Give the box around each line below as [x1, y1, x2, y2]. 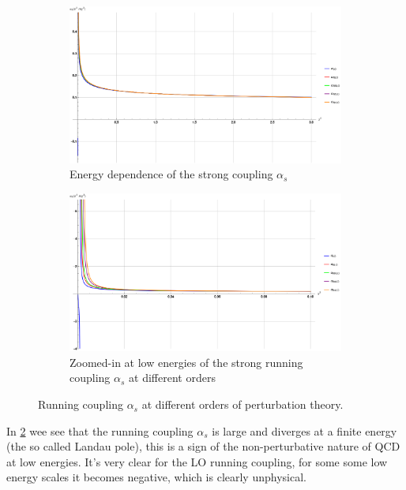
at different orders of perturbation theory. [141, 396, 344, 413]
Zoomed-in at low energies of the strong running [70, 353, 303, 370]
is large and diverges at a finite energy [212, 422, 397, 439]
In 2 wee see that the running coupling [6, 422, 194, 439]
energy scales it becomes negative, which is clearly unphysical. [6, 469, 306, 485]
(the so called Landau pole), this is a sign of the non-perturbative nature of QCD [6, 438, 400, 454]
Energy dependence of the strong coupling [70, 166, 273, 182]
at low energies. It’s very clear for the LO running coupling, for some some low [6, 453, 388, 469]
